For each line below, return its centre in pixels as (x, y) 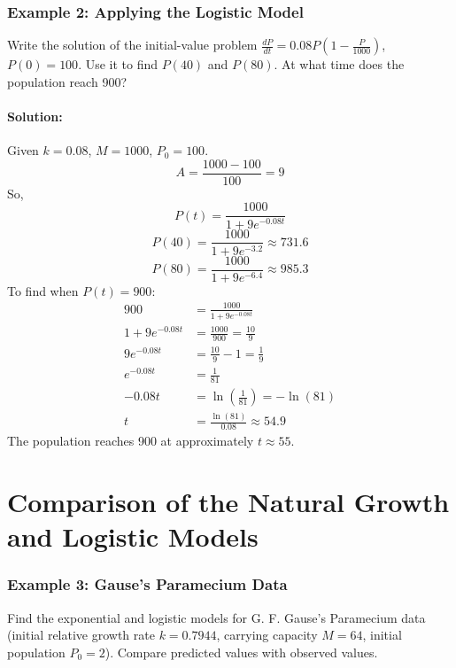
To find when (43, 290)
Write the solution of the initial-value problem (132, 45)
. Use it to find (118, 64)
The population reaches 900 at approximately (131, 441)
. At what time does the (339, 64)
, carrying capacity (267, 635)
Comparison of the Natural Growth (228, 502)
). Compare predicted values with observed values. (241, 652)
